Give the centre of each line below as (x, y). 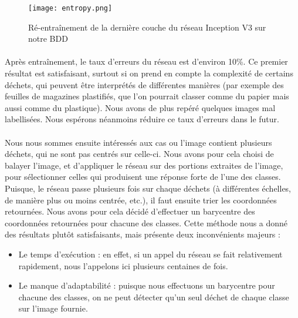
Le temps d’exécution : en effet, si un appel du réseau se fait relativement (150, 254)
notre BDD (48, 39)
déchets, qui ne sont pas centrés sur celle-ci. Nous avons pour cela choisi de (139, 154)
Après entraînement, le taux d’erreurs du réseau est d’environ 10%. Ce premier (146, 61)
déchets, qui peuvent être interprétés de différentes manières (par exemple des (144, 84)
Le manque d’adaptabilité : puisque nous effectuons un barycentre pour (147, 285)
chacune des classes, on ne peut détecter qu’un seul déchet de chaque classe (154, 297)
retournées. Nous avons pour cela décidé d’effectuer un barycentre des (130, 211)
